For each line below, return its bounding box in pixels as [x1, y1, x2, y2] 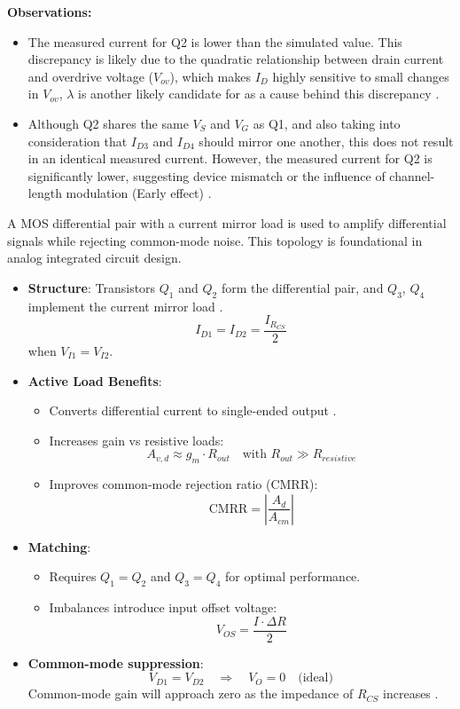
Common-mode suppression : [27, 653, 204, 672]
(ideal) [298, 672, 333, 685]
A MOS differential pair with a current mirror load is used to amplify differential [7, 213, 447, 232]
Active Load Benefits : [27, 371, 162, 390]
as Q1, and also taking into [253, 114, 401, 132]
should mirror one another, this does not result [199, 131, 454, 150]
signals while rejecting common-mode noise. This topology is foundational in [7, 231, 423, 249]
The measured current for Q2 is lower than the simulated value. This [27, 32, 402, 51]
